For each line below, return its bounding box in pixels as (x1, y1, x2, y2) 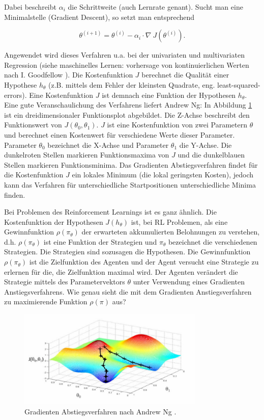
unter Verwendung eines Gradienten (133, 276, 245, 287)
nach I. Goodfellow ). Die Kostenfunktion (4, 69, 133, 80)
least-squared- (217, 79, 260, 90)
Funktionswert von (4, 119, 62, 130)
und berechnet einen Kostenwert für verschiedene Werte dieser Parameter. (4, 129, 235, 140)
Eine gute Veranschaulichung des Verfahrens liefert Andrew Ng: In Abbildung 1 (4, 99, 252, 110)
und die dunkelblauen (178, 149, 245, 160)
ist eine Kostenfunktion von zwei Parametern (107, 119, 247, 130)
